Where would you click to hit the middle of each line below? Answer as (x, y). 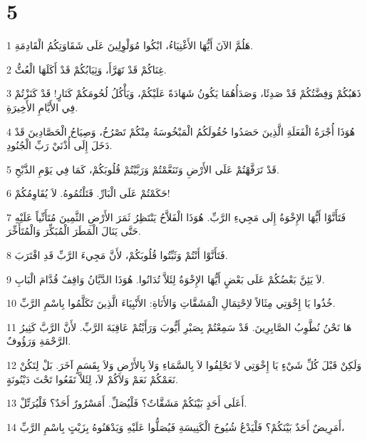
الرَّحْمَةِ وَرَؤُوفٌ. (39, 341)
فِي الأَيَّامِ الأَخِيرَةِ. (42, 107)
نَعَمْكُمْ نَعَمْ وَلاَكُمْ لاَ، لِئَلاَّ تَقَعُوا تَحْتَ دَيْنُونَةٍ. (92, 379)
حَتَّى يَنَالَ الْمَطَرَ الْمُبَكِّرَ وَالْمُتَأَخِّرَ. (74, 231)
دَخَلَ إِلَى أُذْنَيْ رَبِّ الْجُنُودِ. (60, 145)
